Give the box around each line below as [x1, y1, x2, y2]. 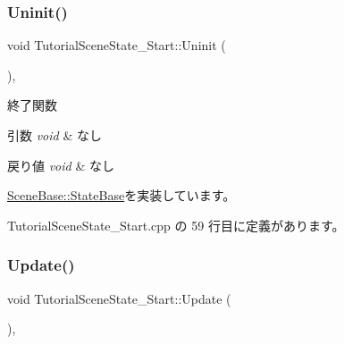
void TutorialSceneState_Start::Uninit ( [7, 36, 226, 55]
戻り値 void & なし [7, 155, 114, 174]
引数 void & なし [7, 126, 102, 144]
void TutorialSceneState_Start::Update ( [7, 289, 231, 307]
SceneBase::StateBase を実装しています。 [7, 186, 236, 205]
